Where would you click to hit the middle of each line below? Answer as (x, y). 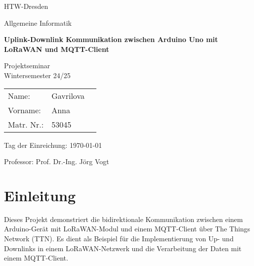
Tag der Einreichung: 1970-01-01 (53, 145)
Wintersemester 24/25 (37, 75)
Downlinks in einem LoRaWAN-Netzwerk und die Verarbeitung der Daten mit (123, 248)
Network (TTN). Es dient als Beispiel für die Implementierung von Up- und (119, 239)
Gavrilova (68, 95)
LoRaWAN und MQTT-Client (57, 49)
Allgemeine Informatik (38, 22)
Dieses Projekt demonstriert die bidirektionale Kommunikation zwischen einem (124, 219)
